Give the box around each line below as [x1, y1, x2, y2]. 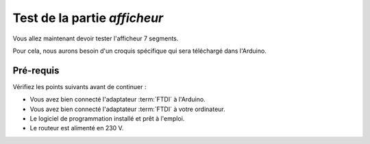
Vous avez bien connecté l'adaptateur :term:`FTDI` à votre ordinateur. [29, 105, 225, 113]
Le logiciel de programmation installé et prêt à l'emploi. [29, 115, 185, 123]
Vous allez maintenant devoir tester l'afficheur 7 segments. [12, 34, 179, 43]
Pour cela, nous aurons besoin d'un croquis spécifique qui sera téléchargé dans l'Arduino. [12, 47, 267, 55]
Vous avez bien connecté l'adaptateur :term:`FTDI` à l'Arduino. [29, 95, 206, 104]
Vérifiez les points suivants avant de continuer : [12, 82, 147, 91]
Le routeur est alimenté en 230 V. [29, 124, 124, 132]
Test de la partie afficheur [12, 10, 164, 25]
